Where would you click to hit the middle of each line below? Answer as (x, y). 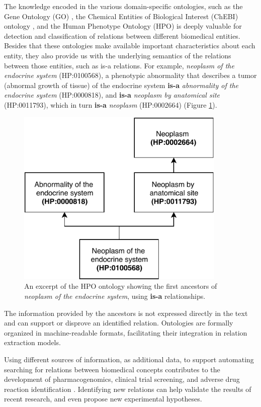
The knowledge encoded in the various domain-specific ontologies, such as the (123, 6)
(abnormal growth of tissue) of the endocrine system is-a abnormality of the (121, 85)
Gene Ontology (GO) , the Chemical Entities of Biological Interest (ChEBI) (121, 16)
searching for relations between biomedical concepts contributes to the (112, 369)
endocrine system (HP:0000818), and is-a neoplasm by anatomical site (112, 95)
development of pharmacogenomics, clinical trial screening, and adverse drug (122, 379)
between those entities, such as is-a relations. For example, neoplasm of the (119, 65)
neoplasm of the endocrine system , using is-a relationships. (115, 296)
